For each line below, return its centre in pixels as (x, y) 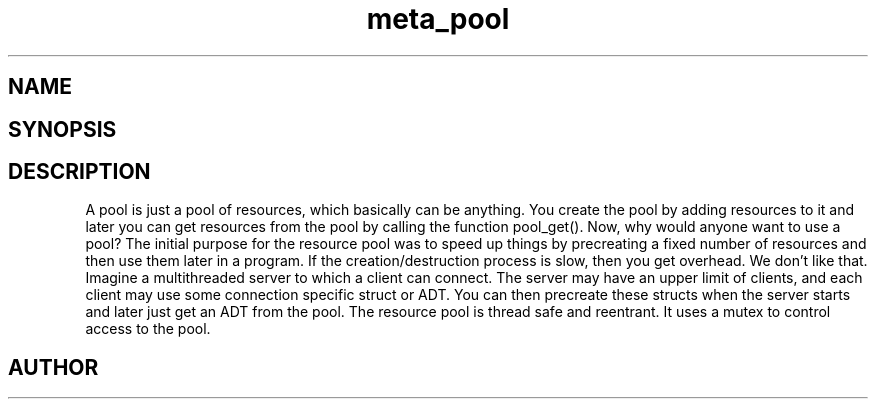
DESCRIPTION (79, 172)
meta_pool (438, 19)
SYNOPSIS (62, 129)
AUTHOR (53, 367)
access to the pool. (148, 329)
